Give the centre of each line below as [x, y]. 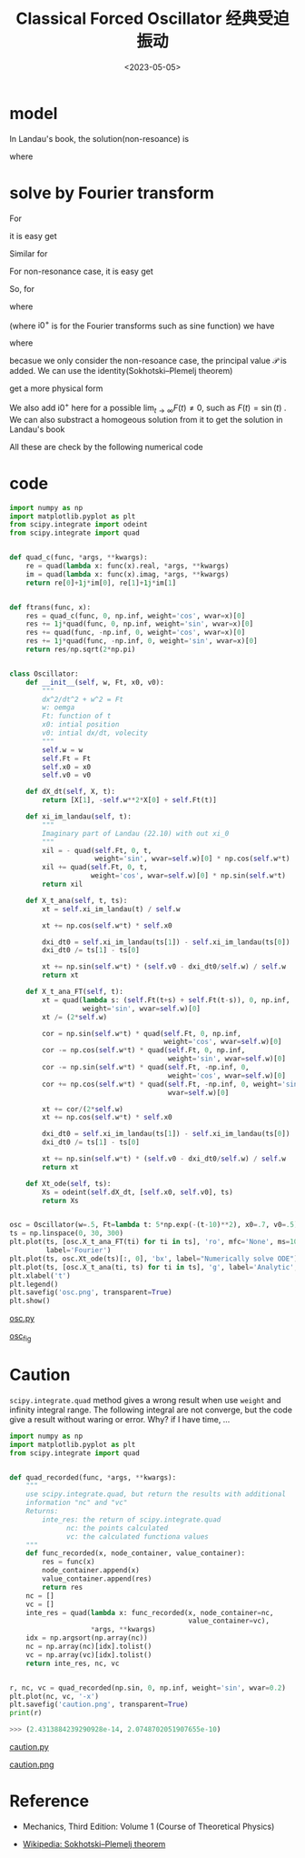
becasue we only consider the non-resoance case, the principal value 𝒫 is [148, 361]
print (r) [26, 1713]
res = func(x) [69, 1562]
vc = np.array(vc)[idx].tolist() [89, 1655]
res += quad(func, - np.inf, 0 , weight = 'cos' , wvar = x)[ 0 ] [136, 633]
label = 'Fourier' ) [79, 1250]
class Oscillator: [44, 674]
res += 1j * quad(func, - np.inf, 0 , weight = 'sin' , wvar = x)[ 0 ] [142, 641]
